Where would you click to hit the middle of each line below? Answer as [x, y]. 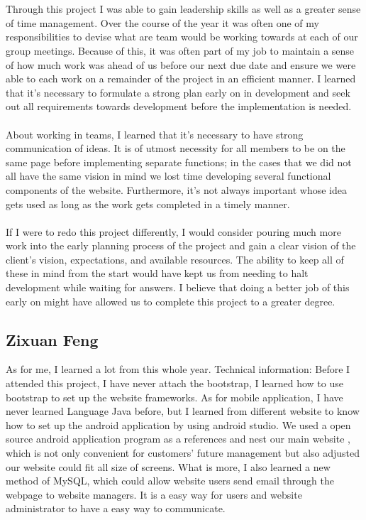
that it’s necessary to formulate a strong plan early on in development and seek [178, 92]
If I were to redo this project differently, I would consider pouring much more [173, 231]
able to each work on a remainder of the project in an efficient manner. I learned [181, 78]
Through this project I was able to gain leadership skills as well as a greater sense [183, 9]
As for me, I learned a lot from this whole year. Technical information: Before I [178, 369]
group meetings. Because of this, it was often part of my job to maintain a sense [180, 50]
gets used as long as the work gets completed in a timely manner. [148, 204]
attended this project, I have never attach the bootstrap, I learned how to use [174, 383]
